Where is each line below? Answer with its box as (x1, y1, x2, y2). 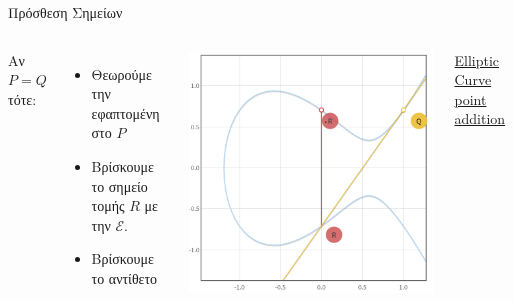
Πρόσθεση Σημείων (8, 2, 123, 22)
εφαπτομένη (91, 102, 160, 123)
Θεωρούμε (91, 63, 152, 84)
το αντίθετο (91, 267, 158, 288)
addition (454, 108, 506, 129)
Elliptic (454, 49, 500, 70)
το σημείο (91, 175, 148, 196)
